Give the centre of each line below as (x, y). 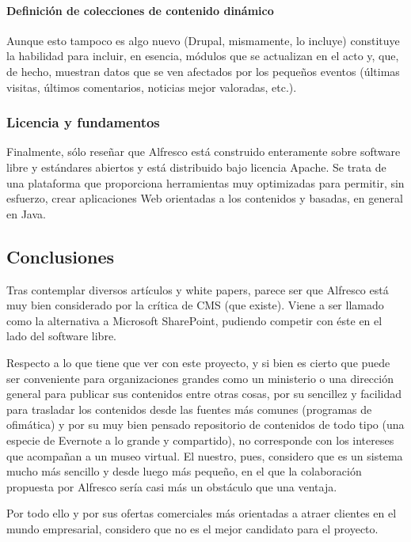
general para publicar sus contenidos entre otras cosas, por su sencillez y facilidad (204, 394)
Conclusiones (61, 256)
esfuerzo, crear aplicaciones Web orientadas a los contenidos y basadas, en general (205, 198)
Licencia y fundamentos (83, 122)
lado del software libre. (61, 336)
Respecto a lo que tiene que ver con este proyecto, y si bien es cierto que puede (198, 362)
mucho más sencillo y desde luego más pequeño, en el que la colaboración (184, 471)
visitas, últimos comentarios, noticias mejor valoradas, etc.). (152, 87)
